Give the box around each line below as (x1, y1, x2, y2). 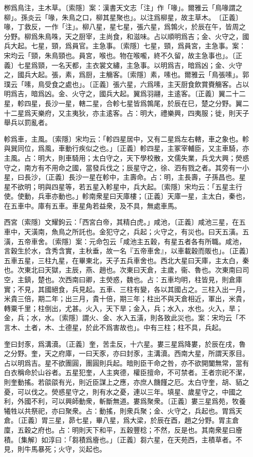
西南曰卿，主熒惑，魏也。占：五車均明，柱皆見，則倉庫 (65, 274, 242, 285)
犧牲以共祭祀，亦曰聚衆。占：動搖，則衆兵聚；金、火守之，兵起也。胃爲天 (4, 405, 242, 415)
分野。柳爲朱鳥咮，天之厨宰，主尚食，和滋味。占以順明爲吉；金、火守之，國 (4, 31, 249, 41)
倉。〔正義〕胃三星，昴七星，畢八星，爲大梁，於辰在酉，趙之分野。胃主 (4, 415, 232, 425)
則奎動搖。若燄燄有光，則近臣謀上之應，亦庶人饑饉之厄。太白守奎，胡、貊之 (4, 376, 249, 387)
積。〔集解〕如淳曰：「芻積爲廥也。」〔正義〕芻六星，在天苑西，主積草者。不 (4, 434, 242, 444)
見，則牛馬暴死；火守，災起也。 (4, 444, 106, 454)
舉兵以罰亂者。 (4, 117, 52, 127)
